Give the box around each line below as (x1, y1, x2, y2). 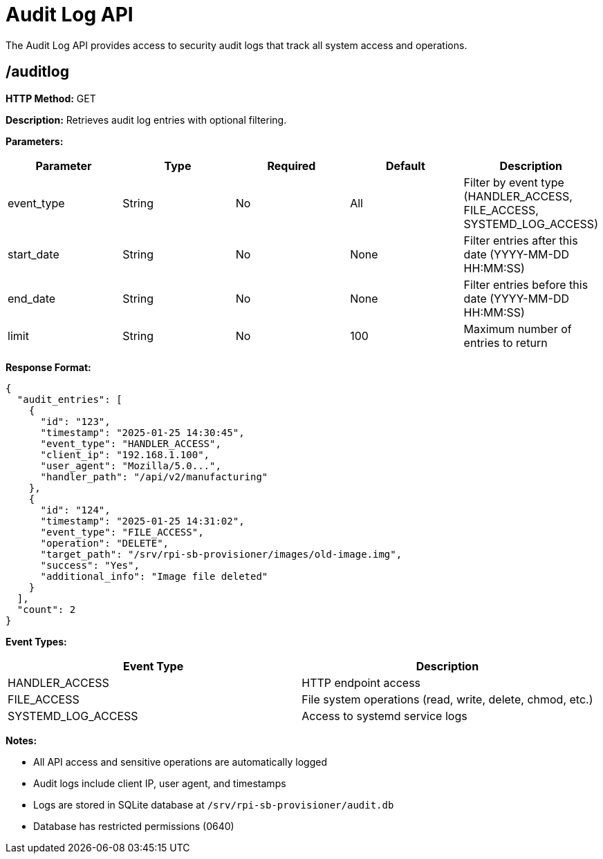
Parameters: (6, 135, 64, 147)
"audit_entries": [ (17, 393, 122, 405)
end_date (8, 291, 56, 305)
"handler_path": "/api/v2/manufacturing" (40, 471, 268, 482)
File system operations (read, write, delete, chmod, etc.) (301, 692, 593, 706)
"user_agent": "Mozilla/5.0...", (40, 460, 221, 471)
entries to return (463, 335, 548, 350)
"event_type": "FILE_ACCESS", (40, 526, 204, 538)
